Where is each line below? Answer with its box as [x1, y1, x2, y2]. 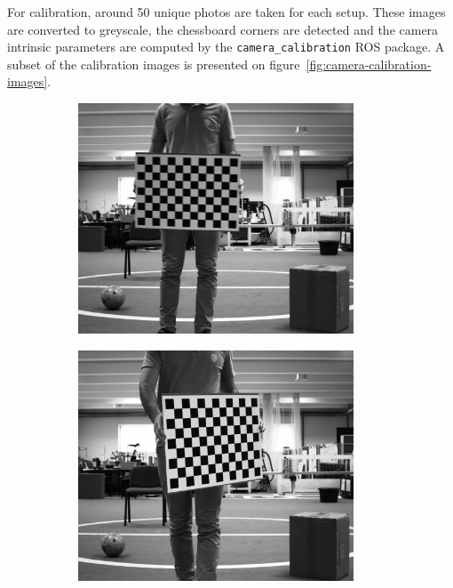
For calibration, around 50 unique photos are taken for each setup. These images [7, 3, 446, 20]
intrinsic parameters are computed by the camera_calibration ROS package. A [7, 37, 445, 56]
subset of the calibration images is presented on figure [7, 54, 300, 73]
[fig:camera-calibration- [306, 54, 432, 73]
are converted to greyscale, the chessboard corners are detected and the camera [7, 20, 439, 38]
